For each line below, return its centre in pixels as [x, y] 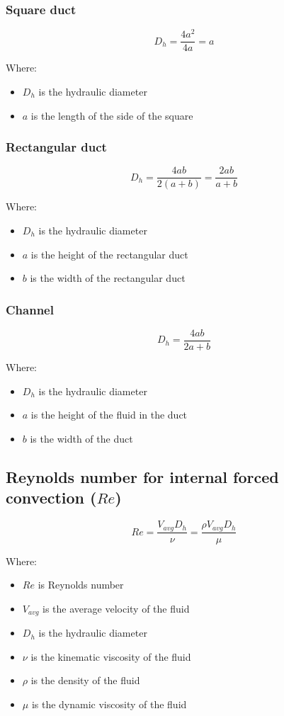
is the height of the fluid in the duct [109, 415]
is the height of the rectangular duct [109, 254]
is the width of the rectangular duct [108, 278]
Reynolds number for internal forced [142, 476]
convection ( [51, 498]
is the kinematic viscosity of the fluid [111, 656]
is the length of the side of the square [112, 115]
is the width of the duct [81, 438]
